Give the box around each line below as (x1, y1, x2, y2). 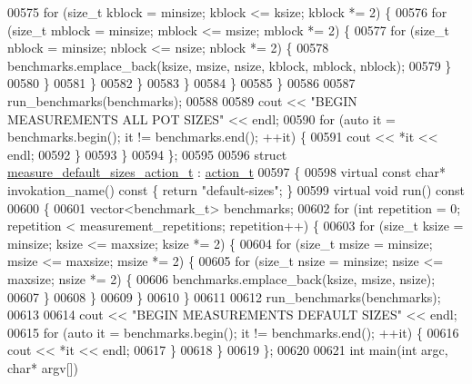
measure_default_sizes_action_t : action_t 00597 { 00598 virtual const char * (7, 162, 446, 182)
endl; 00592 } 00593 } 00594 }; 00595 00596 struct (7, 144, 287, 163)
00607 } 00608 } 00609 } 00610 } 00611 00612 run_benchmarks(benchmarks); (7, 287, 441, 306)
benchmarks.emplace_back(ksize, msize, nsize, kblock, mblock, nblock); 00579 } (7, 55, 452, 74)
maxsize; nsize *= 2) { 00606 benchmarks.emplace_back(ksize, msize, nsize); (7, 269, 436, 288)
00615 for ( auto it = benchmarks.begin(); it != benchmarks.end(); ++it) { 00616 (7, 322, 459, 341)
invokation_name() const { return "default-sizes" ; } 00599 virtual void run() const (7, 180, 466, 199)
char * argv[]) (7, 358, 78, 377)
